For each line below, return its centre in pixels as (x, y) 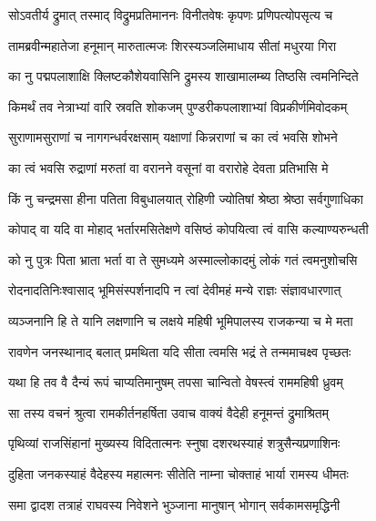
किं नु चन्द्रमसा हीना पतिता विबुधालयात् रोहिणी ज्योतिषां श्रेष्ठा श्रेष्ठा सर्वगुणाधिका (186, 198)
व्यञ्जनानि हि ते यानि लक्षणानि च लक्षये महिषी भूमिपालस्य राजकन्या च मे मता (181, 320)
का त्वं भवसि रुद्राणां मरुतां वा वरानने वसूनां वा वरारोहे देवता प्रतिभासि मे (168, 167)
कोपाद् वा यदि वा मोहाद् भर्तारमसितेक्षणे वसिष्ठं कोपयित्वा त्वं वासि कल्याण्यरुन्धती (188, 229)
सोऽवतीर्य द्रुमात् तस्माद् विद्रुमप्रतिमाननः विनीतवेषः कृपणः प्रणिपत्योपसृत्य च (171, 15)
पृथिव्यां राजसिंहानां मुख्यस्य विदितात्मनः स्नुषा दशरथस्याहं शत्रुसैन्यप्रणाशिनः (174, 443)
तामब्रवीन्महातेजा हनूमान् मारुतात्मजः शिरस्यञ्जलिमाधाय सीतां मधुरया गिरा (173, 45)
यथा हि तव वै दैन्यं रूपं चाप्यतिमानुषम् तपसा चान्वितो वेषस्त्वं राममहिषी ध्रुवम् (176, 382)
